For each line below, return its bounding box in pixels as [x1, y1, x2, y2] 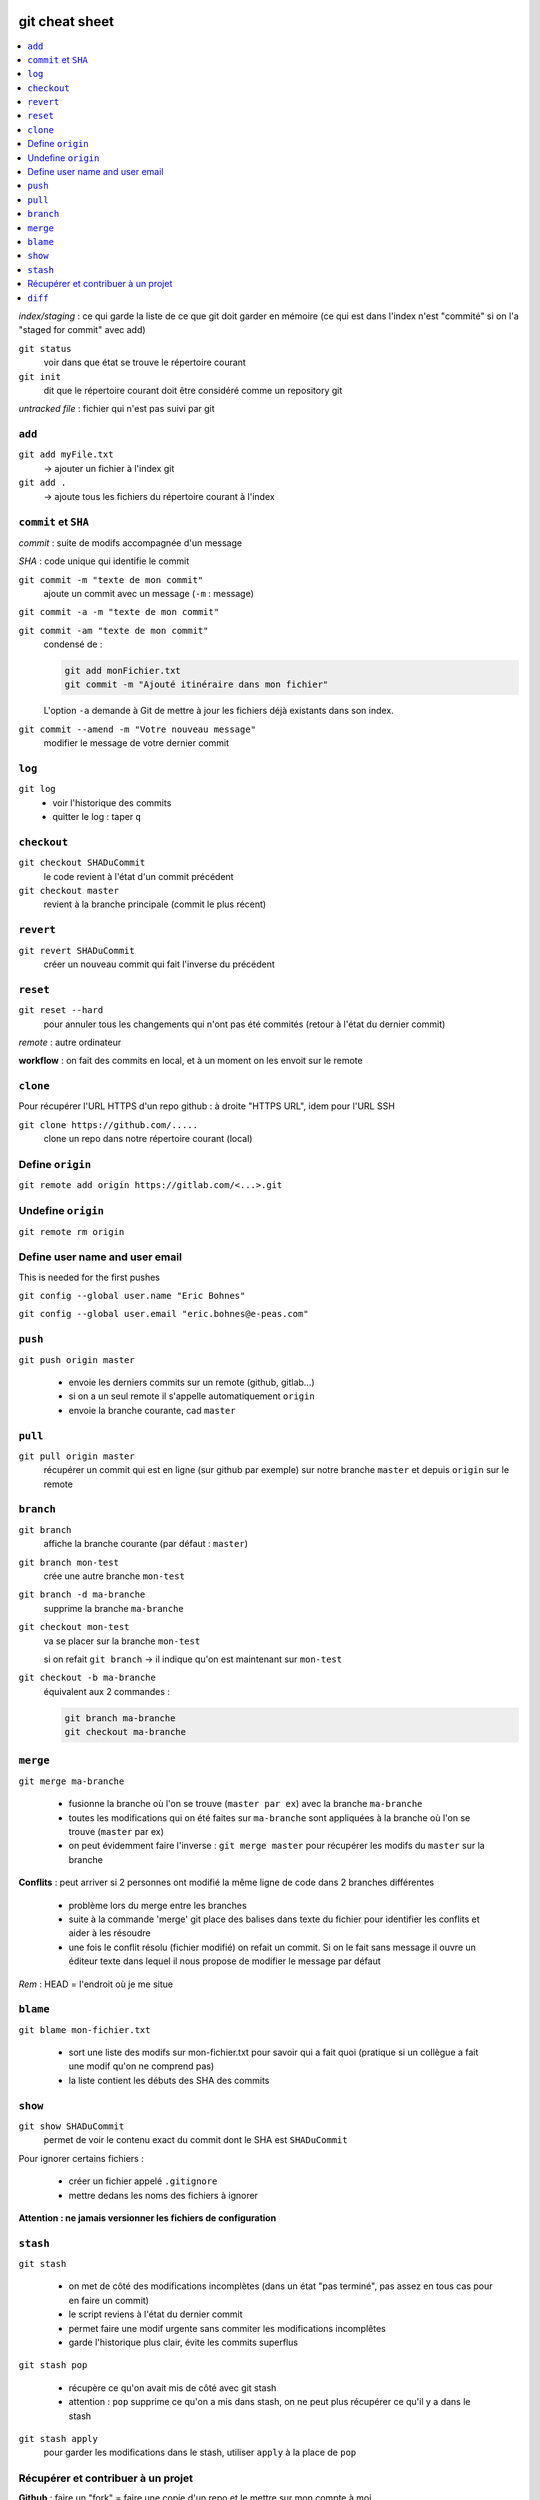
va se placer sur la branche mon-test [43, 1635, 201, 1647]
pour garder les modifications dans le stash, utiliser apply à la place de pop [43, 2446, 357, 2459]
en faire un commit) [68, 2294, 150, 2306]
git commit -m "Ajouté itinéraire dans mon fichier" [64, 679, 329, 690]
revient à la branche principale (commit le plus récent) [43, 898, 267, 910]
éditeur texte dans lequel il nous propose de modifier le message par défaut [68, 1955, 382, 1967]
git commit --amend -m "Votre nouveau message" [18, 723, 257, 735]
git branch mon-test [18, 1556, 120, 1568]
